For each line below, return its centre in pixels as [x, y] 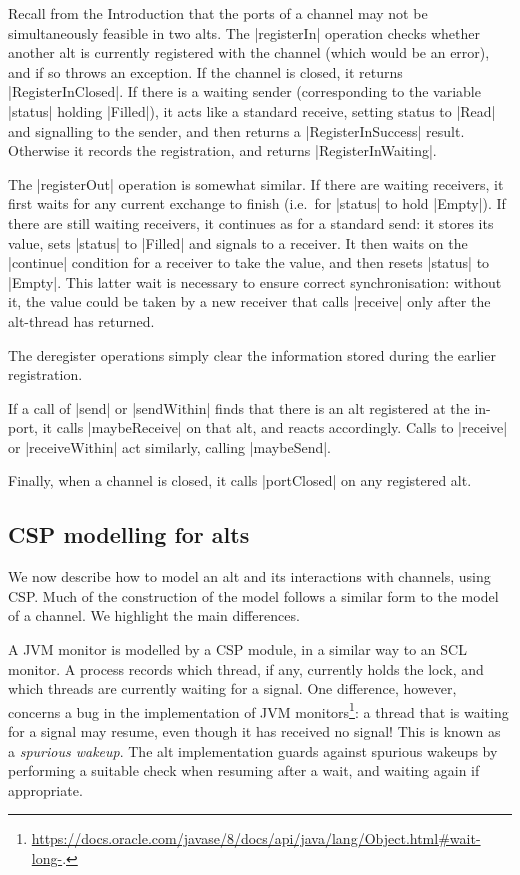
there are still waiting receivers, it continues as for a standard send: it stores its [251, 222]
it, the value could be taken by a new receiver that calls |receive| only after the [249, 301]
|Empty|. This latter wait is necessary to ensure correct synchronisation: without [255, 281]
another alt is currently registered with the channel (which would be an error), [249, 52]
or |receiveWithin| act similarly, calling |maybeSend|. [170, 446]
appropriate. [45, 789]
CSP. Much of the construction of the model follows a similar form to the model [253, 595]
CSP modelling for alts [129, 534]
